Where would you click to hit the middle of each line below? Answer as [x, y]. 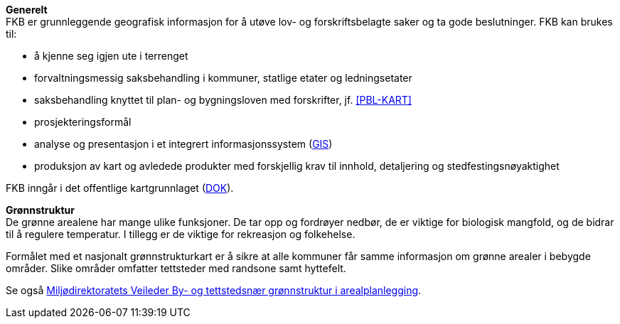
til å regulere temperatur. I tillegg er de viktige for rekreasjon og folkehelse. [181, 234]
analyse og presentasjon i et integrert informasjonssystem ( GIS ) [183, 144]
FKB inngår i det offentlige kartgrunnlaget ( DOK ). [120, 188]
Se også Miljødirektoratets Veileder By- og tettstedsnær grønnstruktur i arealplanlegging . [214, 290]
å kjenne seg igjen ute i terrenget [111, 56]
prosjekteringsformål [83, 122]
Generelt [27, 10]
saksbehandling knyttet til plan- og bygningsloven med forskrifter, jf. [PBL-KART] [223, 100]
